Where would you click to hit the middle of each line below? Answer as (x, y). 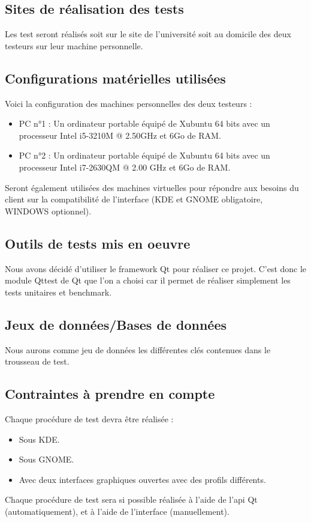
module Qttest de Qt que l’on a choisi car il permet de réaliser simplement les (148, 280)
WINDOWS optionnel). (48, 211)
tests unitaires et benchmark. (58, 292)
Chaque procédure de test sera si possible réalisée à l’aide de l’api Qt (131, 499)
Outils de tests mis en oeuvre (98, 243)
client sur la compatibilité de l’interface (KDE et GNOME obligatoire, (134, 199)
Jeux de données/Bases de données (116, 324)
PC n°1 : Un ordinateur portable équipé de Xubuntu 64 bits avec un (144, 123)
